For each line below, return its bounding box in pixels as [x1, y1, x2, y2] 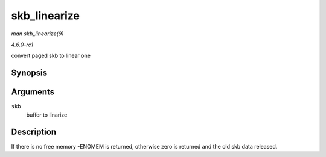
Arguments [11, 87, 55, 97]
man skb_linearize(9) [11, 30, 64, 37]
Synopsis [11, 68, 48, 78]
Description [11, 127, 57, 137]
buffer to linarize [26, 111, 68, 119]
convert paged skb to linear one [11, 52, 91, 60]
